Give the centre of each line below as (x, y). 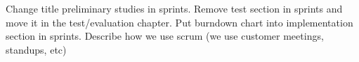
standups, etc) (36, 49)
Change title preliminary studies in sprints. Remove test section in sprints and (174, 8)
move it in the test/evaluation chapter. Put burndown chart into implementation (179, 22)
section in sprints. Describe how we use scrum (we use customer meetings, (165, 36)
